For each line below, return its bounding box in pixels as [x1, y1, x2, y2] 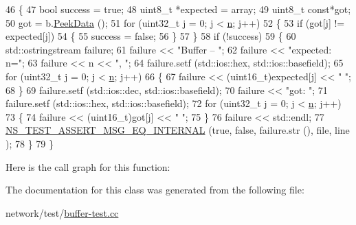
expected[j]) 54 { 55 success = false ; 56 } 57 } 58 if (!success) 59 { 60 [5, 29, 296, 43]
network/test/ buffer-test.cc [5, 205, 119, 220]
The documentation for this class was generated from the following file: [5, 182, 304, 197]
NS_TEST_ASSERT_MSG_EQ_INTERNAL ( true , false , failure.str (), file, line [5, 123, 350, 137]
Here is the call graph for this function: [5, 159, 170, 174]
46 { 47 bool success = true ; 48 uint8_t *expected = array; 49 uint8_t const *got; [5, 2, 351, 16]
